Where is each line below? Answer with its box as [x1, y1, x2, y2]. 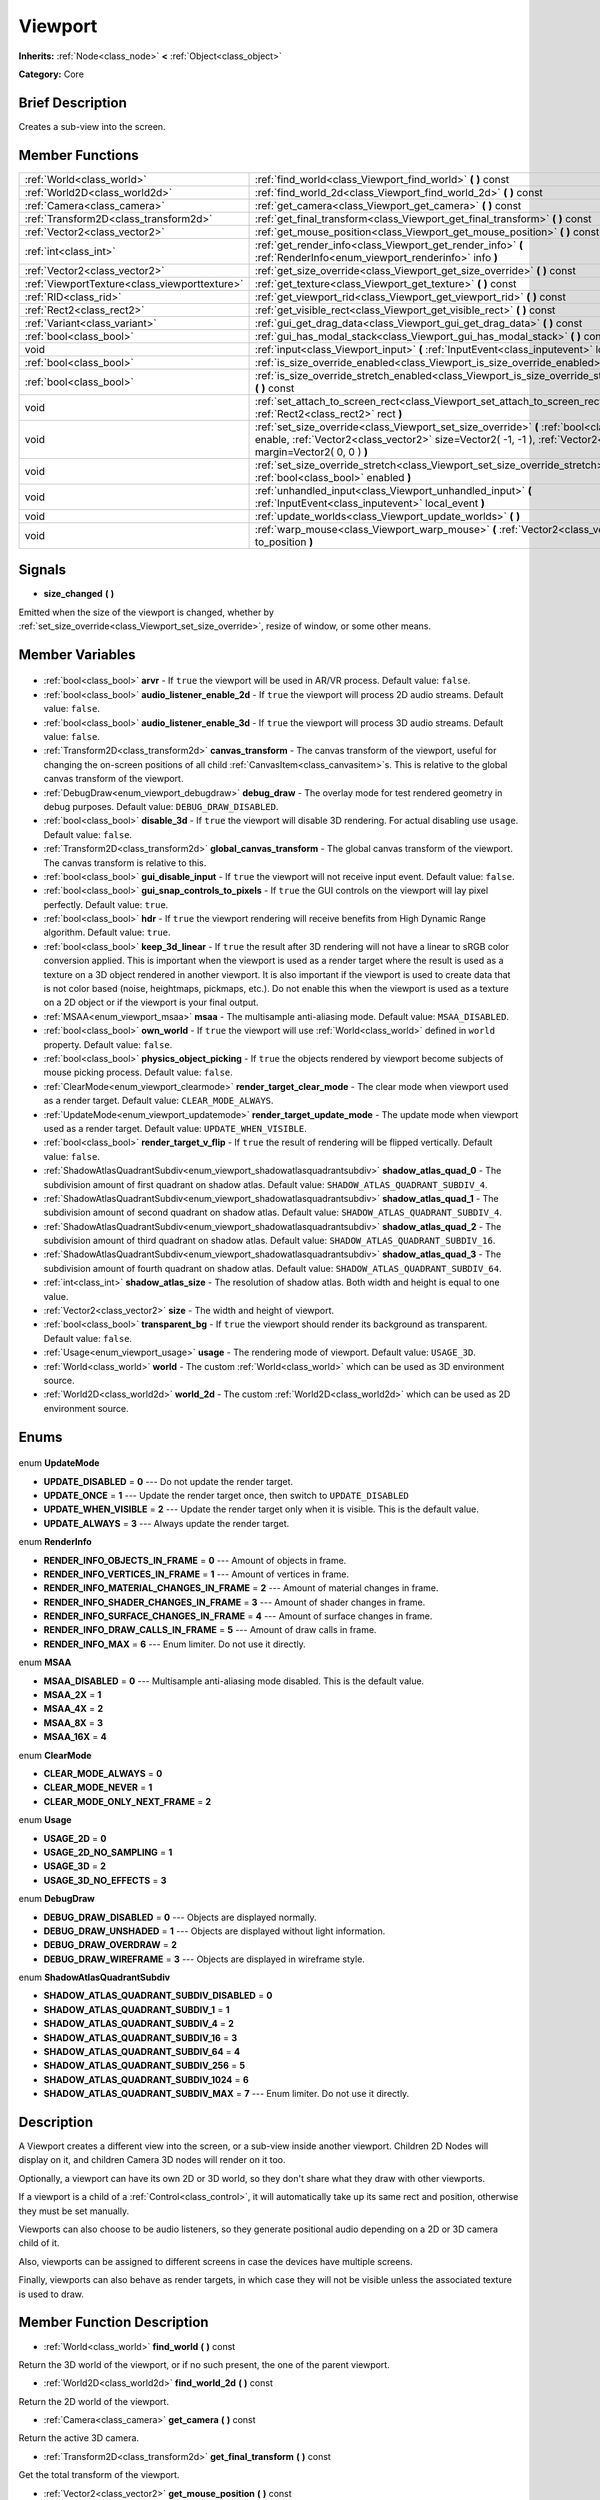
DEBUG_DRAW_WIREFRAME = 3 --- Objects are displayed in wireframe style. [43, 1953, 365, 1965]
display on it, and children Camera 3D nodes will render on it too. [18, 2154, 286, 2166]
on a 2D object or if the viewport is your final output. [43, 996, 259, 1009]
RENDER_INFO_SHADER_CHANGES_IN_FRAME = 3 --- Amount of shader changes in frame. [43, 1596, 426, 1608]
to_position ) [254, 535, 314, 549]
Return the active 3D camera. [18, 2432, 140, 2444]
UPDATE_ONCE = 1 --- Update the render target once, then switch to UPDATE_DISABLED [43, 1489, 409, 1501]
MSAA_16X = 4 [43, 1731, 107, 1743]
